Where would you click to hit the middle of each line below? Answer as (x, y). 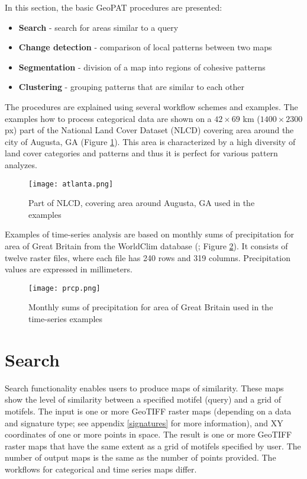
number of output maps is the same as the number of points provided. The (140, 457)
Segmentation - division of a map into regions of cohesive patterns (142, 67)
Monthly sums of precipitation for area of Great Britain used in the (151, 307)
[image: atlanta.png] (71, 184)
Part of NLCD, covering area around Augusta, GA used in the (142, 203)
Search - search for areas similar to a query (98, 27)
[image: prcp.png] (64, 288)
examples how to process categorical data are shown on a (108, 118)
